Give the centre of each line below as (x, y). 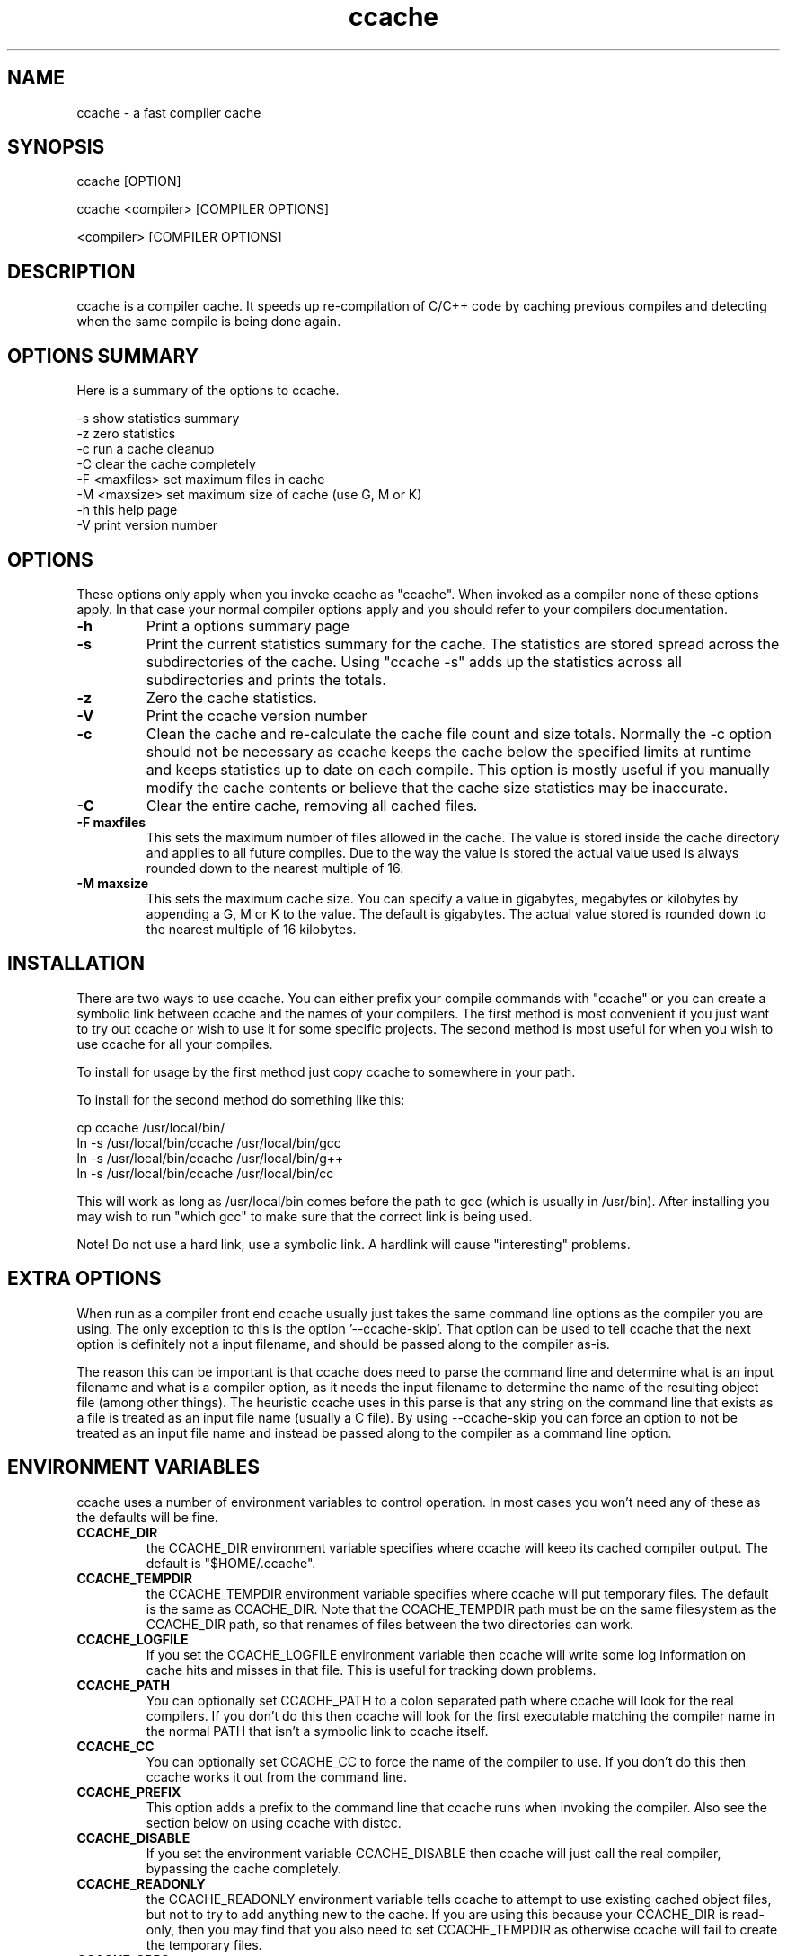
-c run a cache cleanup (146, 449)
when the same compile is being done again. (209, 322)
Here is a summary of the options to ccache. (208, 391)
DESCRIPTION (71, 271)
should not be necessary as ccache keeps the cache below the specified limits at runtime (449, 751)
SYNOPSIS (56, 147)
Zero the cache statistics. (231, 697)
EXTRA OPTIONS (84, 1279)
